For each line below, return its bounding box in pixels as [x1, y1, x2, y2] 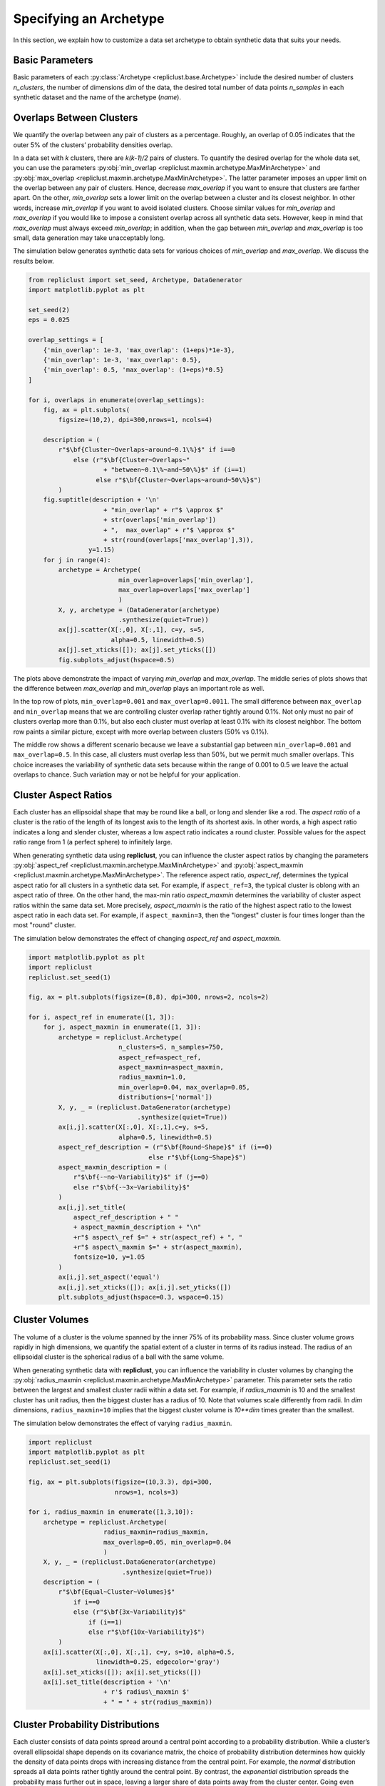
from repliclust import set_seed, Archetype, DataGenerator [28, 276, 243, 284]
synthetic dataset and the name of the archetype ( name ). [13, 93, 182, 101]
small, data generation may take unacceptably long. [13, 234, 165, 242]
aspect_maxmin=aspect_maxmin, [118, 1063, 224, 1072]
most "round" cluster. [13, 921, 76, 929]
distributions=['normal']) [118, 1093, 213, 1102]
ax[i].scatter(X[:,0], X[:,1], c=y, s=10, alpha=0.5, [43, 1647, 235, 1656]
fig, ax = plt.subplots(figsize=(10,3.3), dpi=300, [28, 1478, 213, 1486]
